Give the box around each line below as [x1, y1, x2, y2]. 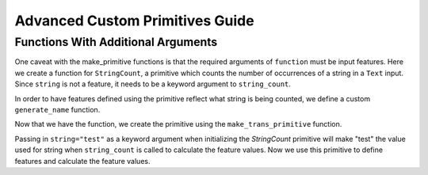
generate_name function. [14, 105, 101, 114]
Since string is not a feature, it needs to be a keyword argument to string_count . [14, 79, 291, 89]
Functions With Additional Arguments [14, 35, 218, 49]
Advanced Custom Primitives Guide [14, 12, 254, 29]
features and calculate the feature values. [14, 156, 151, 165]
